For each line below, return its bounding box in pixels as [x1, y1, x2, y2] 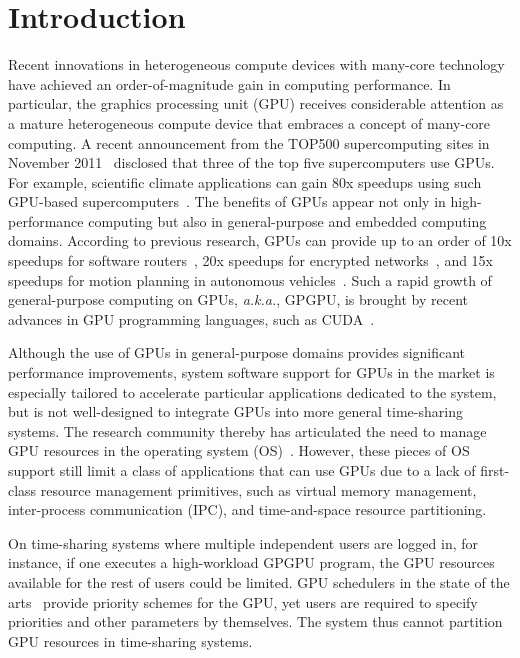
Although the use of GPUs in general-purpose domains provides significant [8, 342, 466, 363]
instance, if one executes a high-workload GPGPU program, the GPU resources [8, 552, 495, 573]
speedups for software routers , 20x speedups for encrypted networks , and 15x [8, 250, 494, 271]
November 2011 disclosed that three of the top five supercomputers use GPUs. [8, 152, 495, 173]
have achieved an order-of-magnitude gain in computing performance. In [8, 73, 451, 94]
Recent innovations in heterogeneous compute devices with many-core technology [8, 54, 505, 75]
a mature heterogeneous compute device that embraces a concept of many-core [8, 112, 491, 133]
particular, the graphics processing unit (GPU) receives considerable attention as [8, 93, 504, 114]
